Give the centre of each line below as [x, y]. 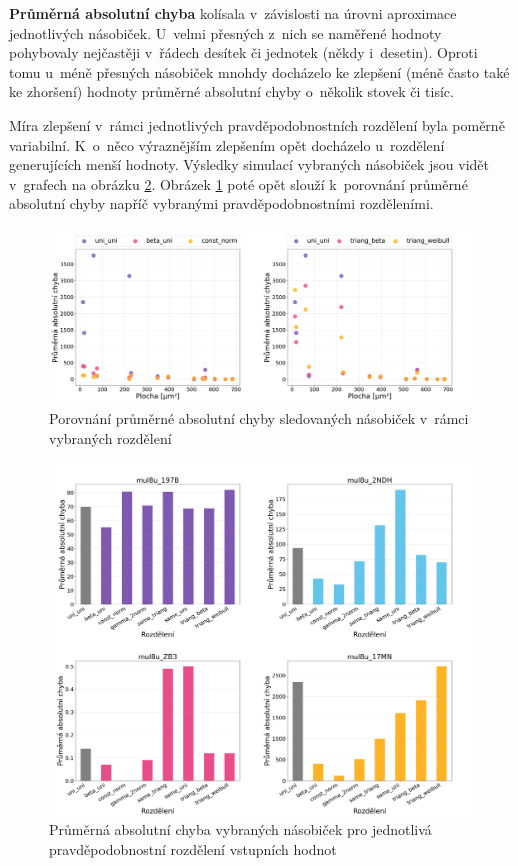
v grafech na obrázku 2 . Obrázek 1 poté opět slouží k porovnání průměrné [238, 183]
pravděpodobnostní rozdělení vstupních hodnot [193, 848]
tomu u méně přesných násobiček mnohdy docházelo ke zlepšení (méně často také [259, 71]
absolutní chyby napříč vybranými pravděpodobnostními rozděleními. [221, 203]
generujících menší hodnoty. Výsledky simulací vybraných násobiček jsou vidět [249, 164]
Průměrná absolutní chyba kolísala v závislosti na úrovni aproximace [233, 13]
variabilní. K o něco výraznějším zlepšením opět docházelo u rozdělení [227, 144]
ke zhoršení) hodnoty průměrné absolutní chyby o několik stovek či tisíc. [231, 91]
